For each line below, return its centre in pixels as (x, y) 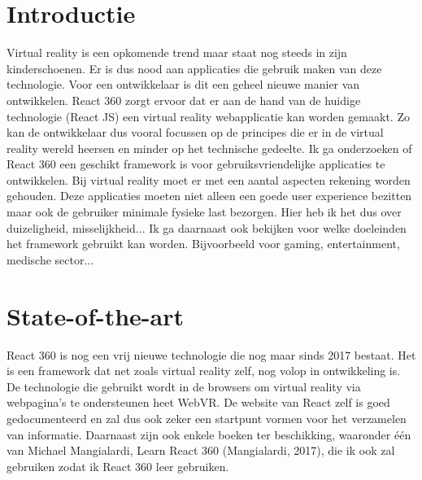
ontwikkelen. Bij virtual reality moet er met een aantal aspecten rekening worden (209, 179)
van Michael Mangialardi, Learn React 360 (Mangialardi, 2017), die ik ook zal (201, 450)
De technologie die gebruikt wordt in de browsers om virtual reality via (184, 386)
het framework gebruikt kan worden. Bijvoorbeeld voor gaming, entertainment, (203, 244)
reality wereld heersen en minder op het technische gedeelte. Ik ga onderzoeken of (209, 148)
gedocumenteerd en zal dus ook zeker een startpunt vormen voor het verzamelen (207, 418)
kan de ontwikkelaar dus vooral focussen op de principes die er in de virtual (195, 132)
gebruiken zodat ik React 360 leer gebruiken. (118, 466)
